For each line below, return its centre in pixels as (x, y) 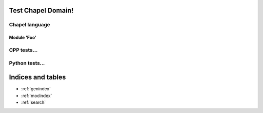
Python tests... (27, 63)
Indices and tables (38, 77)
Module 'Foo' (23, 38)
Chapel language (30, 25)
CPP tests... (23, 50)
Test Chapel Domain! (41, 10)
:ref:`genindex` (36, 89)
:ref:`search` (34, 102)
